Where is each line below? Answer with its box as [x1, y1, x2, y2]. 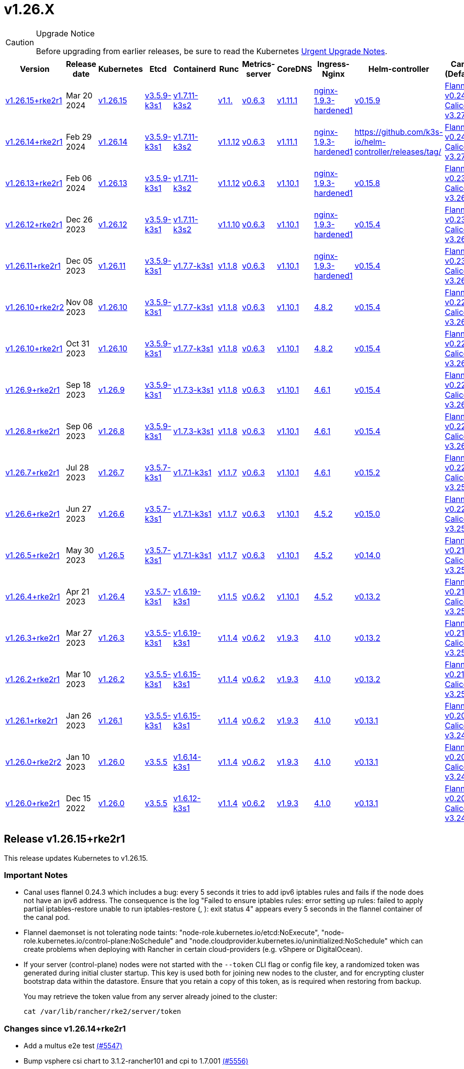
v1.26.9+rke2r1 [5, 384, 60, 395]
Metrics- [242, 59, 275, 69]
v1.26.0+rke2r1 [5, 798, 60, 808]
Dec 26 [66, 214, 93, 224]
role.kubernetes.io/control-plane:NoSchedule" [24, 937, 174, 945]
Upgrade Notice [36, 28, 95, 38]
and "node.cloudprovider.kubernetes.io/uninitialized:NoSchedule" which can [175, 937, 423, 945]
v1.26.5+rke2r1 [5, 550, 60, 560]
